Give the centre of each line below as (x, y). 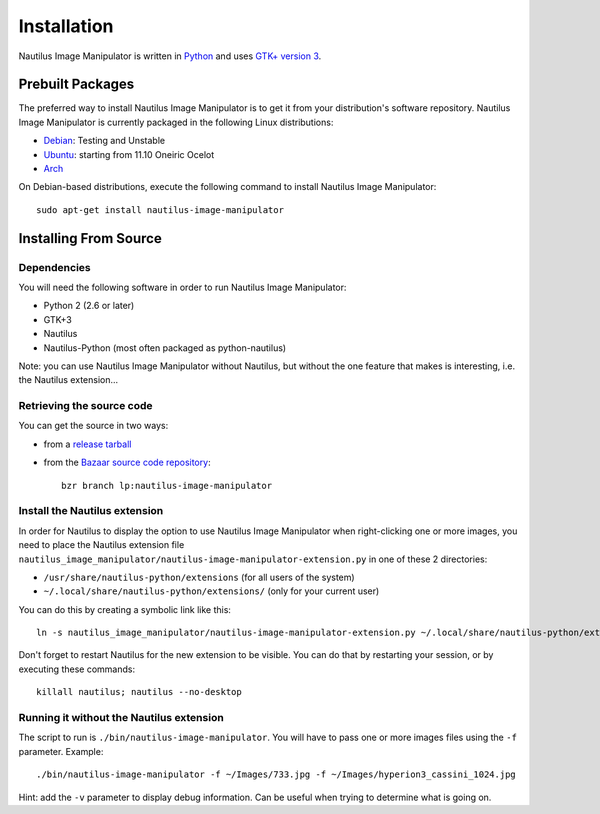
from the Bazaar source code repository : (127, 462)
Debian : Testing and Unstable (104, 141)
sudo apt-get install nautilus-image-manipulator (160, 209)
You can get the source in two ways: (93, 426)
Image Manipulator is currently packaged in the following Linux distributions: (176, 122)
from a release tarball (87, 444)
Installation (66, 26)
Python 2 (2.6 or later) (89, 306)
